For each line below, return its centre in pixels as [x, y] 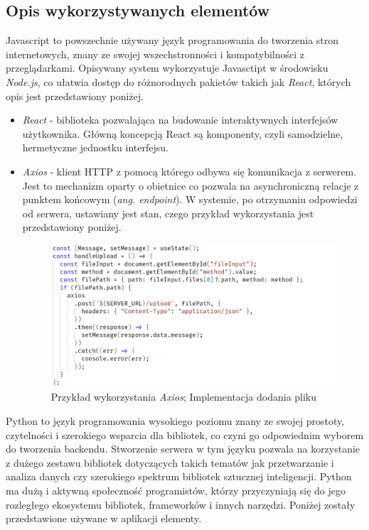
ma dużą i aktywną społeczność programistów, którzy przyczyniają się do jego [176, 490]
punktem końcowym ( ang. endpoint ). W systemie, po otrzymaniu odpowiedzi [190, 199]
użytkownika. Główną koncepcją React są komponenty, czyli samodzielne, [183, 133]
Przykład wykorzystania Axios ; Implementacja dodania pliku [184, 397]
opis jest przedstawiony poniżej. [75, 96]
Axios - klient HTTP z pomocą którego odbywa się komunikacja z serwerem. [189, 171]
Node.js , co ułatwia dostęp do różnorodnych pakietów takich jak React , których [178, 81]
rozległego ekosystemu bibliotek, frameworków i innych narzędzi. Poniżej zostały [181, 504]
